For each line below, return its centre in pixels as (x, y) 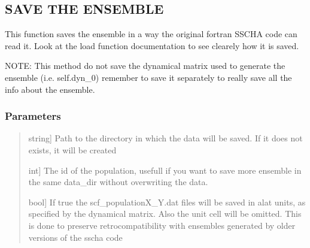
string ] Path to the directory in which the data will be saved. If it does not (165, 138)
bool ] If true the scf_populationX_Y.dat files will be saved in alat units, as (167, 202)
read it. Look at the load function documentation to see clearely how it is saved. (152, 45)
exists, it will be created (72, 149)
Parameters (33, 116)
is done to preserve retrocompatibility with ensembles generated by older (162, 225)
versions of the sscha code (75, 237)
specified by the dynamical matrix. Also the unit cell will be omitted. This (165, 214)
